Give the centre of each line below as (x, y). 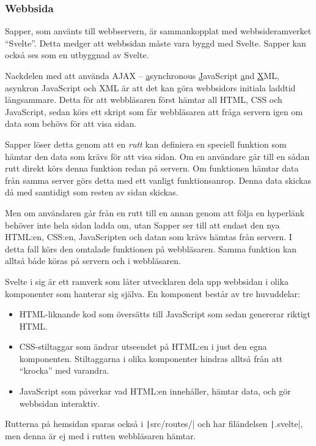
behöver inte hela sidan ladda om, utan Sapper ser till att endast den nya (142, 225)
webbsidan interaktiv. (60, 403)
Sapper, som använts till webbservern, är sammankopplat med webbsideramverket (158, 31)
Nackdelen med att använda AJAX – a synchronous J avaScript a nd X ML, (142, 75)
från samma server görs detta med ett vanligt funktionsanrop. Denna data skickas (158, 180)
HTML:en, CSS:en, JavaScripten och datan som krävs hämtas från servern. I (149, 237)
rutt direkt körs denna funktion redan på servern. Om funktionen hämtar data (152, 168)
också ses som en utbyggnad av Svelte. (77, 55)
